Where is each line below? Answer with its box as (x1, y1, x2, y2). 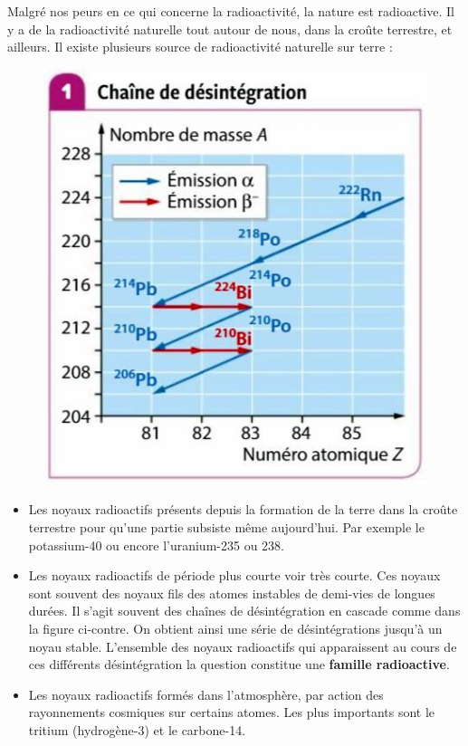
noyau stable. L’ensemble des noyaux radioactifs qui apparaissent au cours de (28, 636, 457, 655)
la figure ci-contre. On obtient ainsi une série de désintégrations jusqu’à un (28, 618, 443, 637)
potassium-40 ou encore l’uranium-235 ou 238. (28, 535, 284, 554)
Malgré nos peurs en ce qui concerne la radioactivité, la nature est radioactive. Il (7, 2, 454, 20)
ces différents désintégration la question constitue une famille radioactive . (28, 655, 450, 674)
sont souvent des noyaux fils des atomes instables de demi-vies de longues (28, 583, 435, 602)
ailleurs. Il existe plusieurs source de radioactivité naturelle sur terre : (7, 37, 393, 56)
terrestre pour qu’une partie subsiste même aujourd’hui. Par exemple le (28, 517, 425, 536)
